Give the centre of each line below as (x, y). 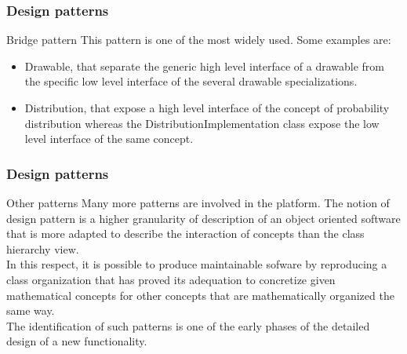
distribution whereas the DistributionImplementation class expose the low (202, 123)
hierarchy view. (43, 248)
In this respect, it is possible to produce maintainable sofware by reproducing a (197, 264)
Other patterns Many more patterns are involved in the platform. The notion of (198, 203)
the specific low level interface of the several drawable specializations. (191, 81)
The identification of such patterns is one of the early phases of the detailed (188, 325)
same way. (31, 310)
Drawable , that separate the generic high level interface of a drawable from (205, 66)
